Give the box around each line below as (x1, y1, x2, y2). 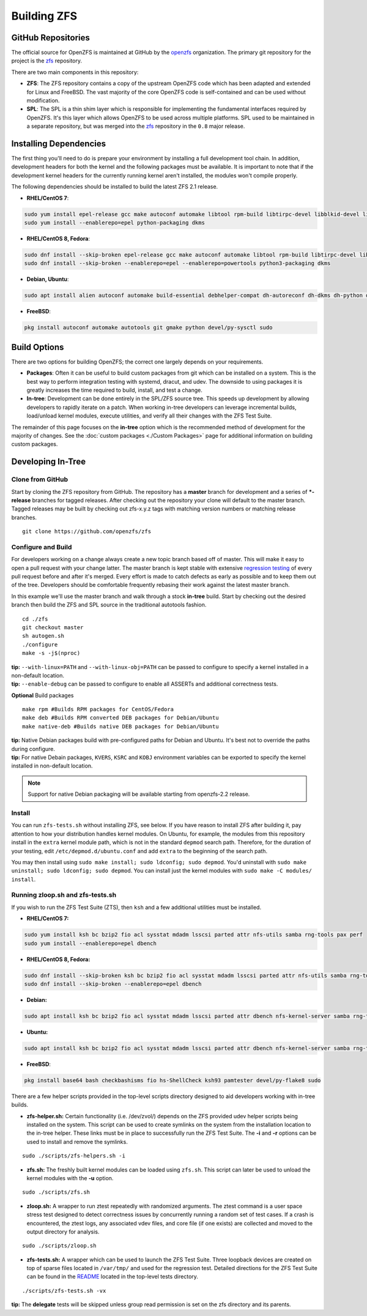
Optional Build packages (11, 692, 74, 699)
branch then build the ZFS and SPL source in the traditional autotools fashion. (11, 601, 207, 608)
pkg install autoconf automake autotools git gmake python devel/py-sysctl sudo (24, 324, 273, 331)
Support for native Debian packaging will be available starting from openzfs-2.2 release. (28, 790, 250, 798)
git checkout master (22, 624, 84, 630)
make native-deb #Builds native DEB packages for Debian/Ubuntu (22, 723, 220, 730)
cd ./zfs (22, 615, 48, 622)
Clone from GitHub (11, 475, 69, 484)
